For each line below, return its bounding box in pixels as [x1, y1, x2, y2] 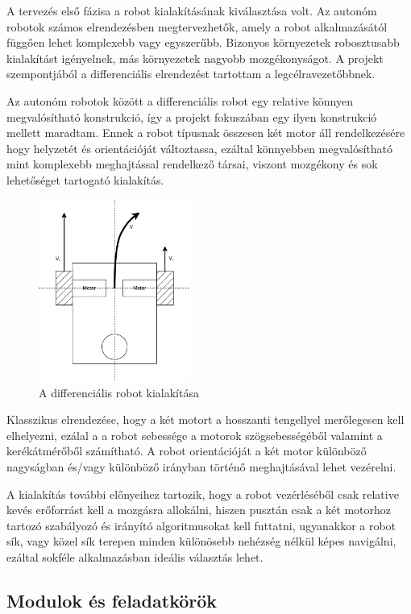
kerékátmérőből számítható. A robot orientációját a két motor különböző [6, 442, 367, 459]
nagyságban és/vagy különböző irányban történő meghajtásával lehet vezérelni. [6, 458, 396, 475]
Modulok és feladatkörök [6, 587, 218, 612]
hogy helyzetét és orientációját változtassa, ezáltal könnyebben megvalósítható [6, 139, 393, 156]
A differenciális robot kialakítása [39, 384, 199, 400]
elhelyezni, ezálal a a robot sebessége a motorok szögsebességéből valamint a [6, 426, 383, 443]
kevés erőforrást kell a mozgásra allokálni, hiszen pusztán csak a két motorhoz [6, 501, 391, 518]
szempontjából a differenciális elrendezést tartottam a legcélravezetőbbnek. [6, 65, 376, 82]
